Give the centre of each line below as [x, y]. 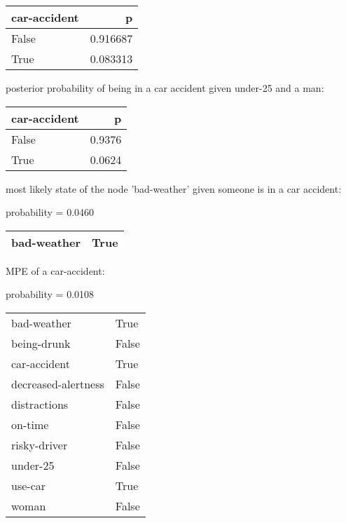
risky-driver [40, 444]
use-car [29, 485]
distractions [40, 404]
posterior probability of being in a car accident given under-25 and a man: [165, 88]
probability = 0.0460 [50, 212]
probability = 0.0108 [50, 294]
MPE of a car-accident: [55, 270]
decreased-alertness [58, 383]
